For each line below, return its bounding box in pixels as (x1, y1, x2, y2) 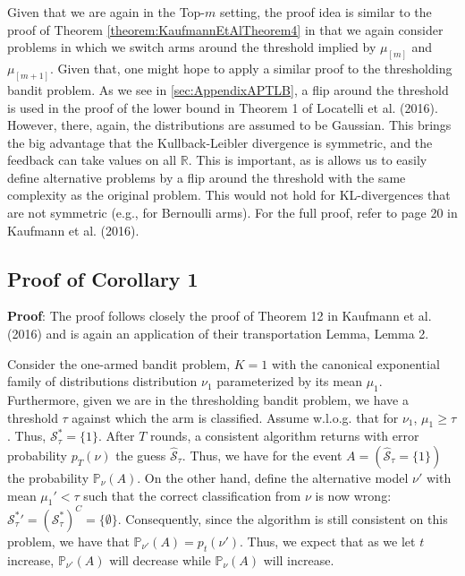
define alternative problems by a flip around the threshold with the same (7, 168, 406, 186)
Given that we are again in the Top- (7, 3, 206, 21)
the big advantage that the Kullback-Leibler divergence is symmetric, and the (7, 133, 433, 151)
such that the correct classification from (83, 486, 301, 504)
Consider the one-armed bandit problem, (7, 354, 231, 373)
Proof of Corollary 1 (7, 264, 199, 292)
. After (98, 426, 135, 445)
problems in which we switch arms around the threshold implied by (7, 38, 376, 56)
